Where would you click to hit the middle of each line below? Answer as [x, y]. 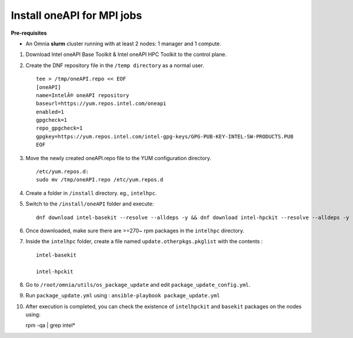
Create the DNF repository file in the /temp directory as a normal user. [115, 65]
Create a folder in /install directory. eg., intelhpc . [91, 193]
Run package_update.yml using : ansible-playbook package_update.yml [123, 296]
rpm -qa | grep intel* [51, 325]
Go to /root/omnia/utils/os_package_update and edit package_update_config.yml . [138, 284]
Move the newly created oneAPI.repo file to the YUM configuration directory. [119, 158]
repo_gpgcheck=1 [59, 128]
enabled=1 [50, 112]
